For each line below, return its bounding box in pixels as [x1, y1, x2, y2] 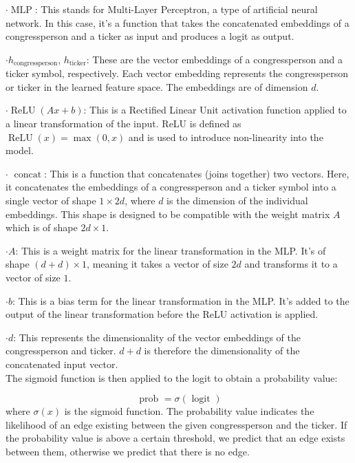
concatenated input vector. [6, 356, 118, 371]
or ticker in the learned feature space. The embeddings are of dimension [6, 79, 308, 94]
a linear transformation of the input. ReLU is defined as [6, 116, 241, 131]
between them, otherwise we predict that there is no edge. [6, 444, 250, 458]
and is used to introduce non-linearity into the [128, 129, 323, 144]
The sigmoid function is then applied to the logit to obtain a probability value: [6, 370, 338, 385]
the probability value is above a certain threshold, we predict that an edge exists [6, 431, 345, 445]
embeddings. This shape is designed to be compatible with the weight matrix [6, 206, 330, 221]
